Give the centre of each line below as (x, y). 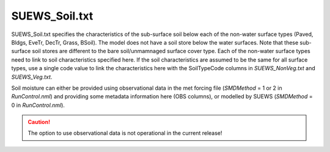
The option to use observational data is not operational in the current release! (125, 133)
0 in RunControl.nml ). (38, 105)
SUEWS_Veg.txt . (32, 77)
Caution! (39, 122)
